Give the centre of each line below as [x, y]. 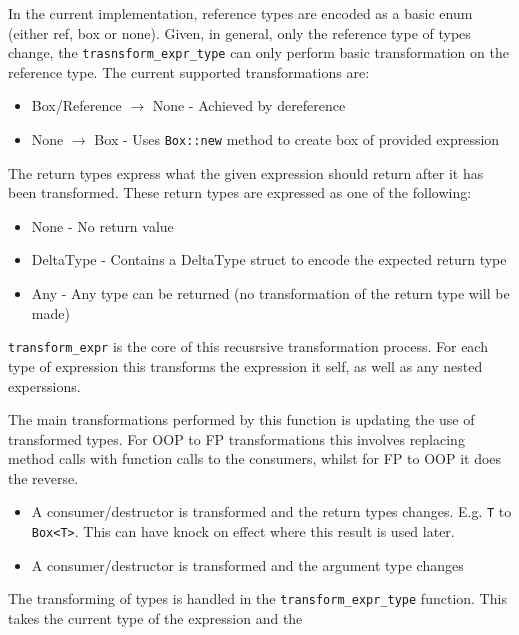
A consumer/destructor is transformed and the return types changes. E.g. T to [271, 511]
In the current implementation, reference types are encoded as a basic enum [240, 13]
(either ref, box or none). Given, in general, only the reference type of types [239, 32]
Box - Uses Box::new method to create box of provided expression [297, 139]
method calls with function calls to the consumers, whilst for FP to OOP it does [255, 458]
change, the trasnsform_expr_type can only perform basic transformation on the [258, 52]
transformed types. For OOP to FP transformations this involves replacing [236, 438]
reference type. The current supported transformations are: [189, 71]
